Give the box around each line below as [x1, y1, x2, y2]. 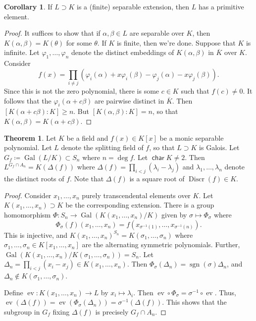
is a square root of [129, 173, 185, 184]
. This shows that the [162, 297, 227, 307]
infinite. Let [4, 47, 40, 57]
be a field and [66, 132, 108, 143]
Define [4, 287, 23, 297]
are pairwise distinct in [94, 95, 164, 106]
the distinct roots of [4, 173, 64, 184]
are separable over [129, 28, 184, 38]
